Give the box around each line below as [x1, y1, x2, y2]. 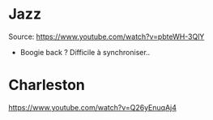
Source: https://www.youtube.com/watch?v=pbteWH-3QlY [8, 32, 205, 41]
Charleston [8, 76, 85, 94]
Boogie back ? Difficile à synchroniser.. [19, 47, 151, 57]
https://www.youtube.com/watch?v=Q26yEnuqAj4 [8, 102, 177, 112]
